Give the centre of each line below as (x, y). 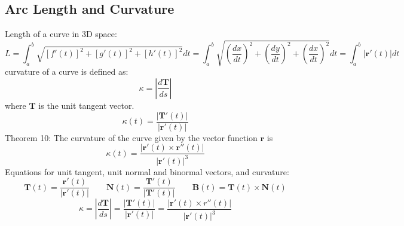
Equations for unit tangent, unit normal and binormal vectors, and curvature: (147, 171)
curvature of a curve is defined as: (67, 71)
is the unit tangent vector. (86, 105)
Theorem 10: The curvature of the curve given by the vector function (131, 137)
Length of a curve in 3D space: (61, 34)
